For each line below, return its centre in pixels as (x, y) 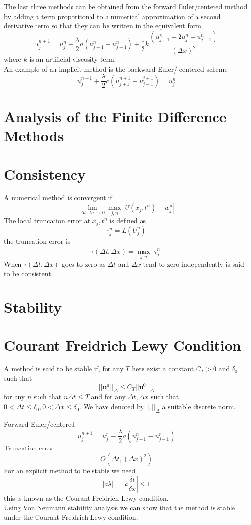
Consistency (45, 174)
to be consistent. (28, 273)
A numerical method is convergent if (58, 197)
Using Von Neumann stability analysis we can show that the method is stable (119, 507)
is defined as (128, 220)
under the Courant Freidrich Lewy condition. (71, 517)
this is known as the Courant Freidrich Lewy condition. (86, 498)
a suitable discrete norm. (199, 406)
